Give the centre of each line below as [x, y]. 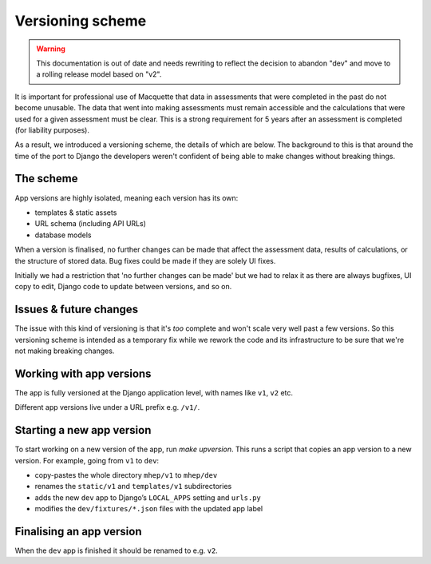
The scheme [46, 179]
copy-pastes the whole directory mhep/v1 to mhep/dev [126, 475]
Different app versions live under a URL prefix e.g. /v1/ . [107, 407]
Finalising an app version [78, 531]
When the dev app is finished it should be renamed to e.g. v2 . [117, 550]
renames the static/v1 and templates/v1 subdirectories [133, 487]
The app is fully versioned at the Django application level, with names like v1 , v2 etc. [154, 392]
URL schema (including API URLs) [91, 224]
